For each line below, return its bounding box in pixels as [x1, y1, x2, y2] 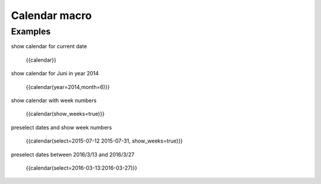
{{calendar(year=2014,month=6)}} [26, 83, 110, 90]
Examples [11, 26, 51, 37]
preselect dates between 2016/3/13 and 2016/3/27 [11, 151, 135, 158]
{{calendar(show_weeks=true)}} [26, 110, 105, 118]
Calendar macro [11, 9, 92, 22]
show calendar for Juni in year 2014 [11, 70, 99, 77]
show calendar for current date [11, 43, 87, 50]
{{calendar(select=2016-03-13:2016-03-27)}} [26, 164, 137, 172]
